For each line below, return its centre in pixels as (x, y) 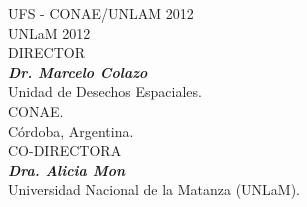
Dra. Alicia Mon (67, 169)
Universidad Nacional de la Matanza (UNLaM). (154, 189)
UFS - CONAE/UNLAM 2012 (101, 13)
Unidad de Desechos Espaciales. (105, 91)
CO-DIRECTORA (65, 150)
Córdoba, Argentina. (71, 130)
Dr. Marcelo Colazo (78, 71)
